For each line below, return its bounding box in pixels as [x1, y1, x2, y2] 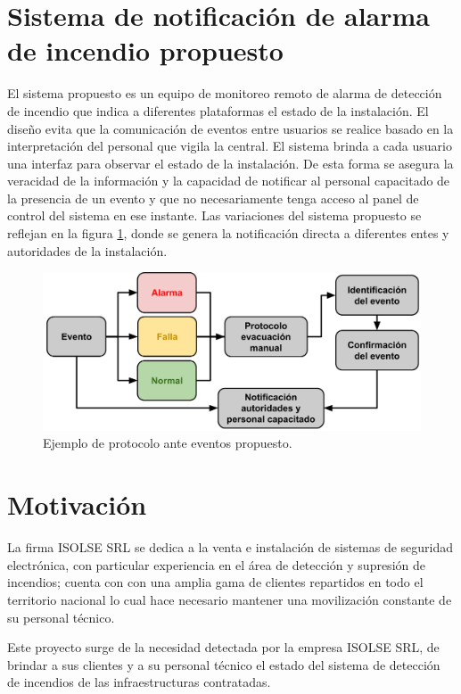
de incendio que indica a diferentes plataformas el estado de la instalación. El [7, 101, 429, 120]
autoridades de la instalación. [7, 241, 168, 260]
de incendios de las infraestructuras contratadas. [7, 673, 271, 691]
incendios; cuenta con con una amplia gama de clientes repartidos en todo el [7, 573, 424, 591]
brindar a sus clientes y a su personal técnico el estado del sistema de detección [7, 655, 440, 673]
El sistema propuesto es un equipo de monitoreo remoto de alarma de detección [7, 84, 442, 103]
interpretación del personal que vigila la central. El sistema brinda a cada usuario [7, 136, 452, 155]
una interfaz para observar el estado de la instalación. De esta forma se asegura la [7, 153, 454, 172]
